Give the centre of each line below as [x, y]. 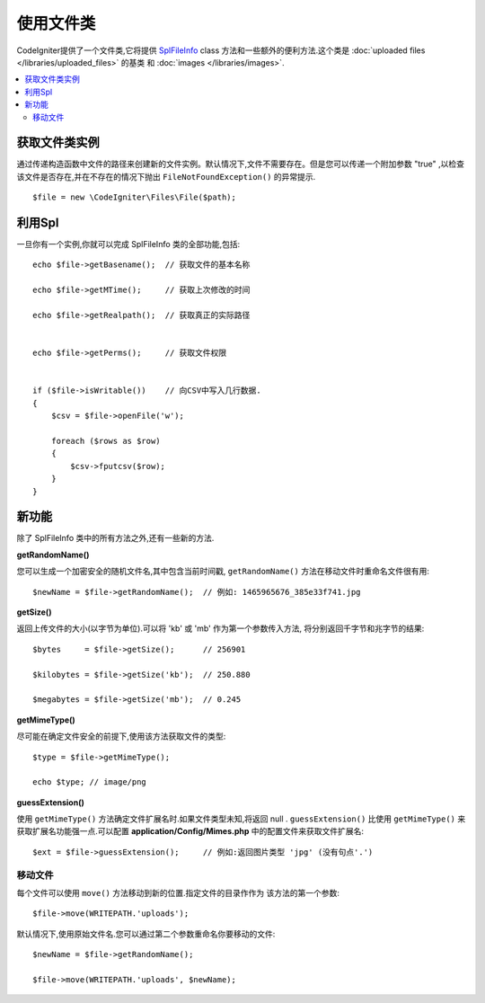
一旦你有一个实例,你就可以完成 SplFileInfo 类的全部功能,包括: [128, 244]
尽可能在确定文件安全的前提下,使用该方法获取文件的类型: [121, 736]
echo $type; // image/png [90, 782]
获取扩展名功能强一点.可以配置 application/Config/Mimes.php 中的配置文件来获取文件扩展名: [190, 831]
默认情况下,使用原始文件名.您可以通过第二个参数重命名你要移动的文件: [146, 934]
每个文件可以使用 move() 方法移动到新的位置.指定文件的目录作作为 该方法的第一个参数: [178, 892]
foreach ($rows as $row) [106, 441]
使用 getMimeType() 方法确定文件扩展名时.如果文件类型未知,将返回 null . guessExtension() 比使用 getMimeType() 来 [241, 819]
